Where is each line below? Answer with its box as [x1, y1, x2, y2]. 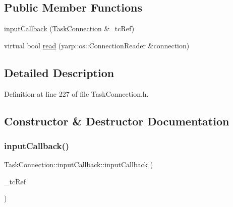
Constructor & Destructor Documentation [4, 113, 229, 128]
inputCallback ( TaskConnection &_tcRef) [4, 23, 135, 34]
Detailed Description [4, 64, 114, 80]
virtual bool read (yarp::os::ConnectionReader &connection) [4, 40, 190, 50]
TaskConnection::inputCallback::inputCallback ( [4, 159, 153, 170]
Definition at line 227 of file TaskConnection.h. [4, 88, 149, 99]
